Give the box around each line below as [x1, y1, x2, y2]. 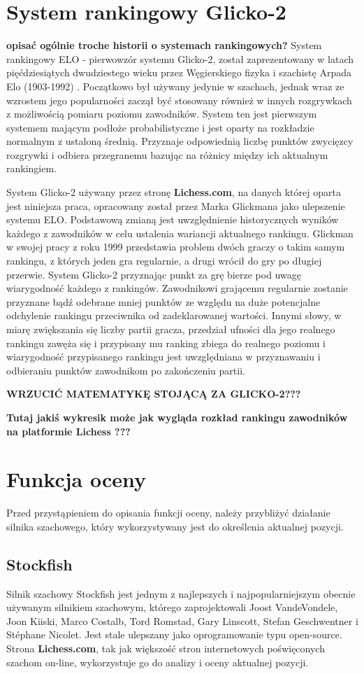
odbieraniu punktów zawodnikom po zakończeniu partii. [6, 363, 245, 377]
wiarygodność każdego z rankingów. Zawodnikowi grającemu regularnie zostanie [6, 281, 348, 295]
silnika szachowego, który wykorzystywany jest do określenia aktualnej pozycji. [6, 519, 344, 533]
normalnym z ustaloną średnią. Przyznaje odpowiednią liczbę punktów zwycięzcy [6, 134, 354, 148]
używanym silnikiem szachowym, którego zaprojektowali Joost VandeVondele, [6, 600, 338, 615]
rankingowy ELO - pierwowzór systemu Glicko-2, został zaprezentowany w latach [6, 51, 354, 66]
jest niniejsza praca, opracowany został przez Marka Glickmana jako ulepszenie [6, 198, 345, 213]
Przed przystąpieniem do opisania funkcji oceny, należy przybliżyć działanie [6, 505, 330, 520]
